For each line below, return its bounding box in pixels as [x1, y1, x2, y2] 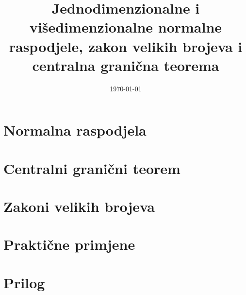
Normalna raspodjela [3, 120, 147, 140]
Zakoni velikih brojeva [3, 196, 155, 216]
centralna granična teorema [32, 55, 219, 75]
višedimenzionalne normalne [29, 17, 222, 37]
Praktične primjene [3, 234, 135, 254]
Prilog [3, 272, 45, 292]
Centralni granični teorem [3, 158, 180, 178]
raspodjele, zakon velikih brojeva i [9, 36, 243, 56]
